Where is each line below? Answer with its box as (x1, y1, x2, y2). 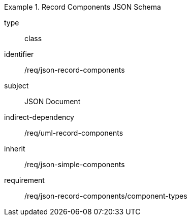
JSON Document (24, 97, 81, 106)
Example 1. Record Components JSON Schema (4, 3, 161, 11)
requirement (4, 176, 45, 184)
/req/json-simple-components (24, 160, 125, 169)
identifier (4, 50, 34, 58)
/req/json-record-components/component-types (24, 192, 187, 200)
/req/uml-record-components (24, 129, 123, 137)
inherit (4, 144, 25, 153)
